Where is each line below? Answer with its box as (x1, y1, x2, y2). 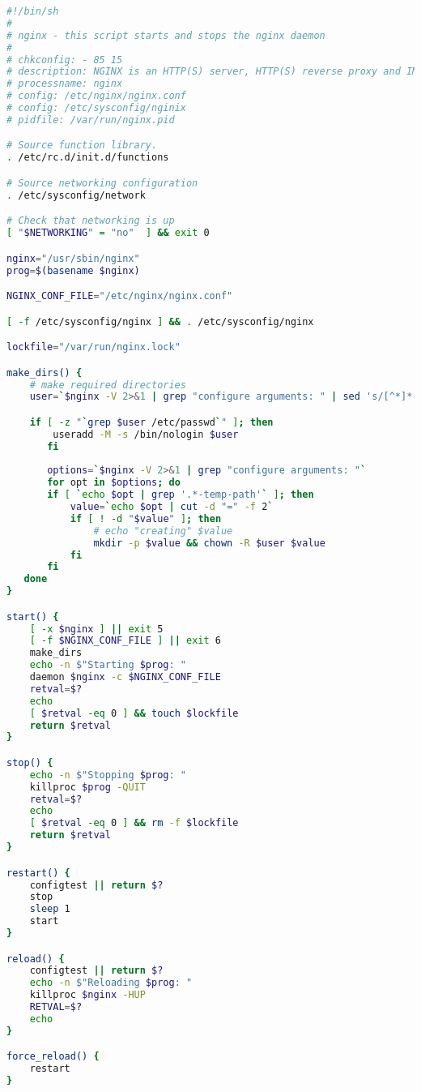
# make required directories (29, 379, 186, 391)
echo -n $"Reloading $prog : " (29, 977, 193, 989)
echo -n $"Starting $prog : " (29, 659, 186, 671)
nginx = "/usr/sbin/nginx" (6, 252, 140, 264)
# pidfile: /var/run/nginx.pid (6, 113, 175, 126)
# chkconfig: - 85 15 (6, 54, 123, 66)
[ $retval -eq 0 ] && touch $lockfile (29, 707, 239, 719)
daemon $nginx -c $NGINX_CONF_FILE (29, 671, 221, 683)
